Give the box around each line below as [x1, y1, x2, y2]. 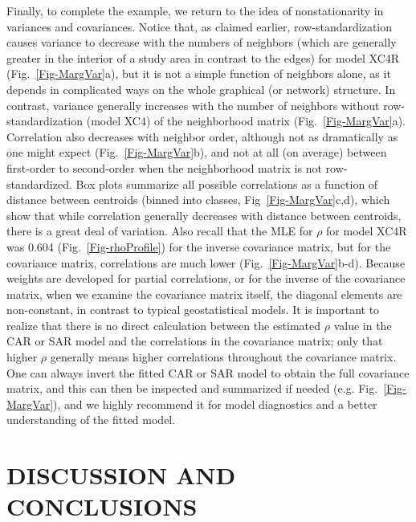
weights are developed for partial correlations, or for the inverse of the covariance [6, 270, 406, 287]
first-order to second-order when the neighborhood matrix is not [6, 159, 322, 176]
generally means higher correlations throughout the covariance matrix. [50, 349, 397, 365]
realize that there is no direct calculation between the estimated [6, 316, 321, 333]
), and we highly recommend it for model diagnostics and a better [53, 395, 377, 412]
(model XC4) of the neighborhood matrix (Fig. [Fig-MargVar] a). [86, 112, 406, 129]
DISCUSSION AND [6, 459, 236, 491]
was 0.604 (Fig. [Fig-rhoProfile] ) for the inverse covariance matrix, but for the [6, 238, 391, 255]
